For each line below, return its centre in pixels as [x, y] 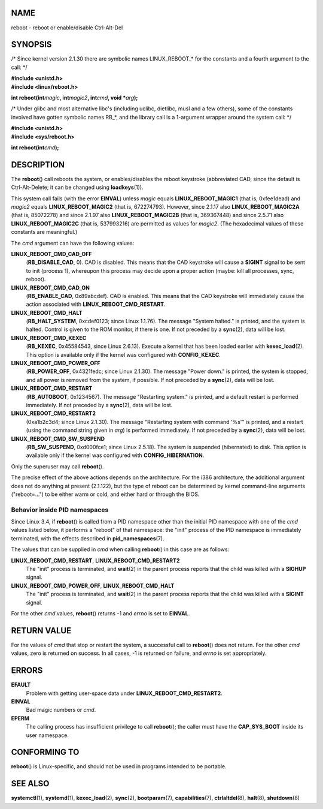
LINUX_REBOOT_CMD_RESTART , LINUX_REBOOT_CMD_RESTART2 [95, 560]
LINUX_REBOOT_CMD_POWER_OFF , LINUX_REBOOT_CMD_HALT [93, 585]
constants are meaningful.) [44, 232]
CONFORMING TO [45, 752]
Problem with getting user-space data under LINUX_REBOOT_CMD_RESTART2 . [124, 693]
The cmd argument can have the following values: [73, 243]
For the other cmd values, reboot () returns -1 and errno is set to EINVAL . [100, 613]
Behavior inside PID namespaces [60, 510]
